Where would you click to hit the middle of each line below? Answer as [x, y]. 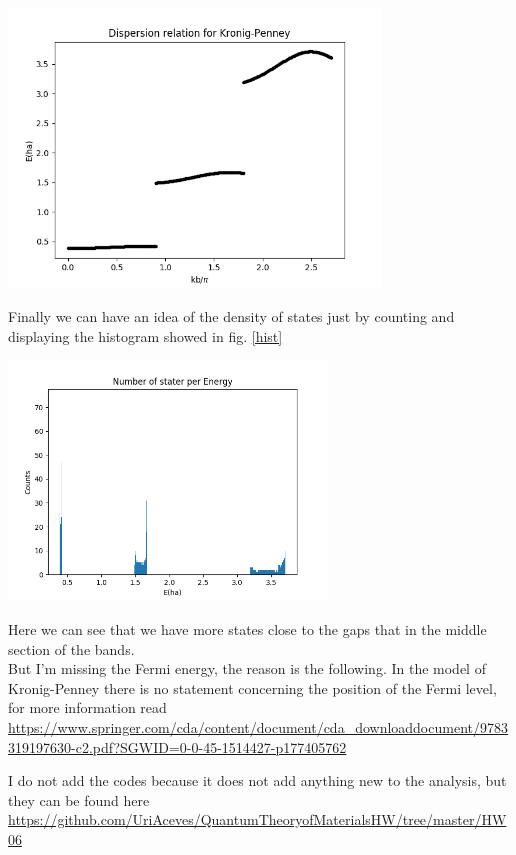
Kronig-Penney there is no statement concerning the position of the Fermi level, [252, 687]
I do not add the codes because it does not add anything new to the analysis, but [257, 780]
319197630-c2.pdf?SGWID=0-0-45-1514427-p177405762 [177, 746]
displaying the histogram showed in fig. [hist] [145, 335]
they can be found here [79, 799]
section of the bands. [71, 648]
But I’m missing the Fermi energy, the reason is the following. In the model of [247, 668]
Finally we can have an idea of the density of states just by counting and [231, 316]
